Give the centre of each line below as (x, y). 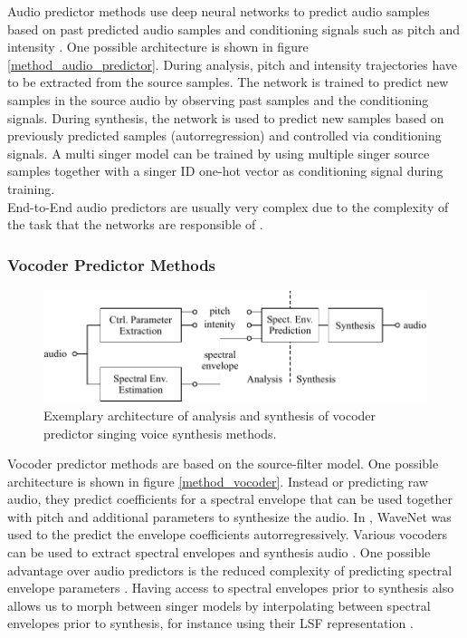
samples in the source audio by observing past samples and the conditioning (218, 99)
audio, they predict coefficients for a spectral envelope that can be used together (230, 499)
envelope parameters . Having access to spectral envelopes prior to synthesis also (231, 588)
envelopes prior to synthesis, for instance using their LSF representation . (210, 623)
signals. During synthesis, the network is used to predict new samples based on (226, 117)
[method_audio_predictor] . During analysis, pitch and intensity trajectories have (232, 64)
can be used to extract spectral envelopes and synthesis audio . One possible (219, 552)
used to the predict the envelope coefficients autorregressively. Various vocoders (227, 534)
